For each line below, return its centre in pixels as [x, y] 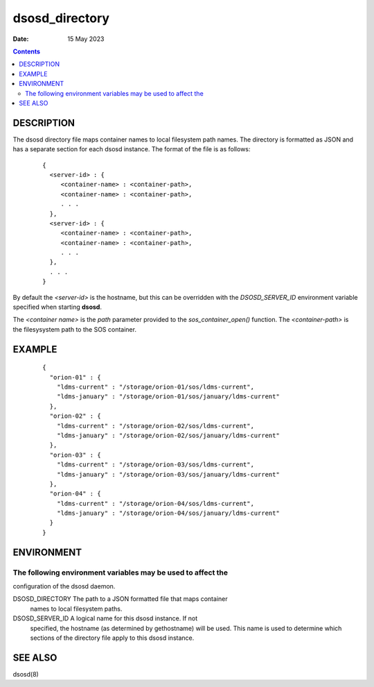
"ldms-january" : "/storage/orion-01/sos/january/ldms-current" [168, 397]
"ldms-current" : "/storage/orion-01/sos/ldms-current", [155, 387]
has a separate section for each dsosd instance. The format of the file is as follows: [132, 149]
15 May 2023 [86, 39]
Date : [21, 39]
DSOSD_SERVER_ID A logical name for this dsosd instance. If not [105, 618]
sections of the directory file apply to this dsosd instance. [112, 638]
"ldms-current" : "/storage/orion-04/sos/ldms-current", [155, 503]
